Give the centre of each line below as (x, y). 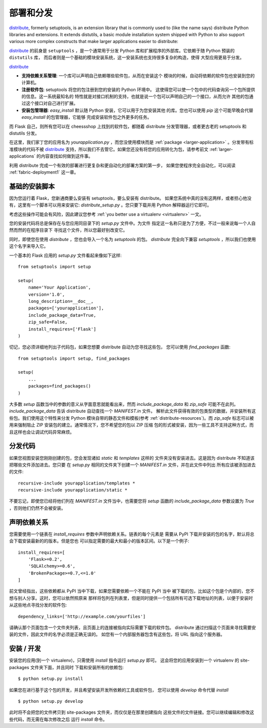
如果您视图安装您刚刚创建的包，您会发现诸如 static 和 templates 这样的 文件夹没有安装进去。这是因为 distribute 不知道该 (132, 458)
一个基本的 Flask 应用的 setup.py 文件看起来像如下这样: (66, 255)
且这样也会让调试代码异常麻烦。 (42, 432)
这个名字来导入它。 (29, 246)
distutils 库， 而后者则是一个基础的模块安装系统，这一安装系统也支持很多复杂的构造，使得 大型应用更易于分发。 (127, 57)
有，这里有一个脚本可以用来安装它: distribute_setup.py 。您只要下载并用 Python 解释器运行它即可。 (110, 205)
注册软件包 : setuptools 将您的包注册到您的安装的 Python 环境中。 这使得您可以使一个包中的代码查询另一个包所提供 (138, 90)
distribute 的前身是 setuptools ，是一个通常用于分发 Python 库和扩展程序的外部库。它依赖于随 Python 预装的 (122, 50)
